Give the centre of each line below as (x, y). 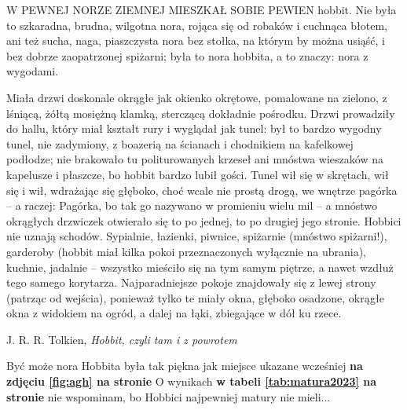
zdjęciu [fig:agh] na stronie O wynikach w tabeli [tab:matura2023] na (192, 381)
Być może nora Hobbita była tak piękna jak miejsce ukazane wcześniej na (185, 366)
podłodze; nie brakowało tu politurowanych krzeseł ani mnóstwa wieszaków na (195, 159)
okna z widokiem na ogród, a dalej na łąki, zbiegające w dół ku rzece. (174, 313)
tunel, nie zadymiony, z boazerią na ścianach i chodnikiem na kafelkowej (180, 143)
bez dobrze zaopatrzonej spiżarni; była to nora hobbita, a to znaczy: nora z (187, 55)
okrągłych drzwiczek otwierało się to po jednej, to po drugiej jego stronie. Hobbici (204, 220)
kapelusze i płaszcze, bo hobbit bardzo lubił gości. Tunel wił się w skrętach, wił (198, 174)
